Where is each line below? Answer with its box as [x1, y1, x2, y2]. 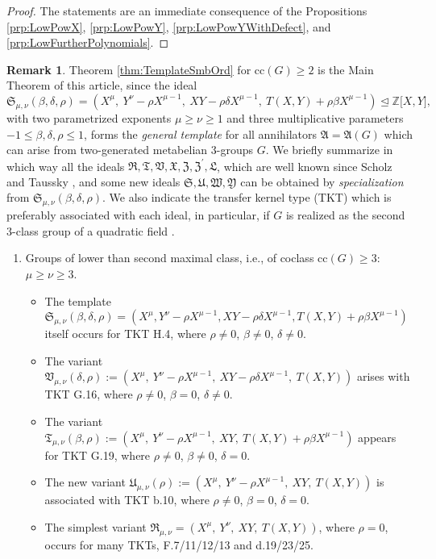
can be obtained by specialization [240, 173, 404, 190]
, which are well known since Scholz [217, 157, 392, 174]
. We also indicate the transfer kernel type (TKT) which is [102, 189, 392, 206]
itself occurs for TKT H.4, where [44, 325, 206, 342]
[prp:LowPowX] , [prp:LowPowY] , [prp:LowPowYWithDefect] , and [6, 18, 331, 35]
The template [44, 292, 112, 309]
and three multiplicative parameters [226, 109, 404, 126]
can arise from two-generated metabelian [6, 141, 208, 158]
